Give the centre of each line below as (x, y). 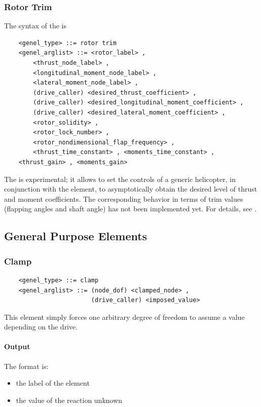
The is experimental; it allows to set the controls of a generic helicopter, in (120, 179)
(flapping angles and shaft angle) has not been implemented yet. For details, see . (130, 209)
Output (17, 346)
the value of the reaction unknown (69, 400)
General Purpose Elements (76, 236)
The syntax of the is (35, 26)
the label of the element (53, 383)
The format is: (26, 366)
